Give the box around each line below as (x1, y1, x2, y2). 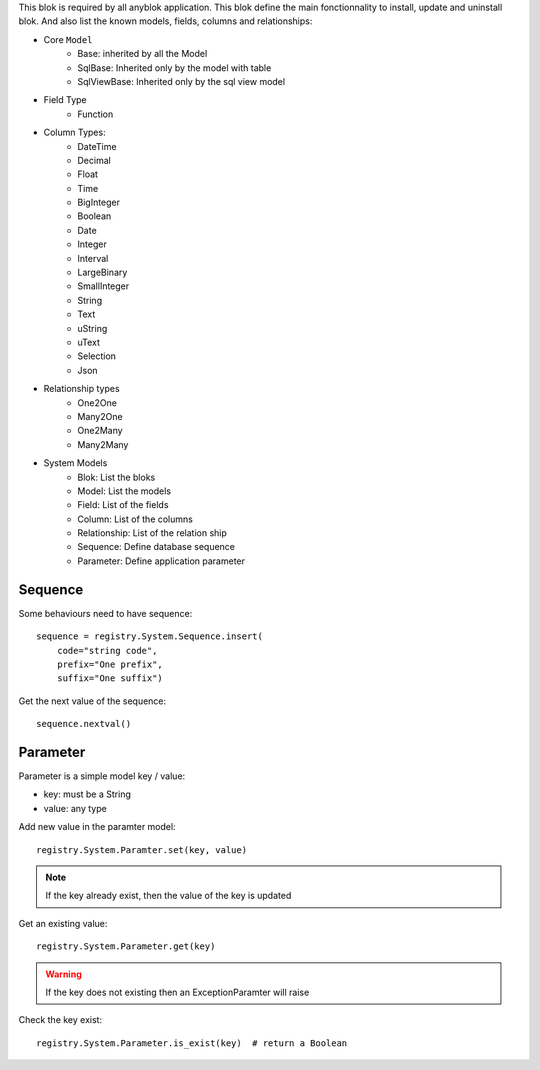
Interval (77, 252, 109, 264)
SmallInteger (77, 280, 130, 292)
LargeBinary (77, 266, 128, 279)
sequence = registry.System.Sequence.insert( (36, 631, 264, 642)
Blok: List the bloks (77, 471, 156, 483)
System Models (43, 457, 108, 469)
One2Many (77, 425, 124, 437)
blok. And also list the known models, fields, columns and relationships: (18, 15, 313, 27)
